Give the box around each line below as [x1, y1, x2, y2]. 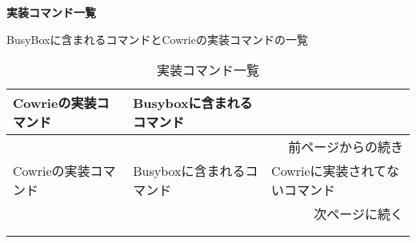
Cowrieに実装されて [271, 161, 387, 181]
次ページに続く [314, 205, 403, 224]
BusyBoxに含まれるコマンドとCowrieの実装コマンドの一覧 [6, 30, 308, 47]
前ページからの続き [288, 137, 403, 157]
